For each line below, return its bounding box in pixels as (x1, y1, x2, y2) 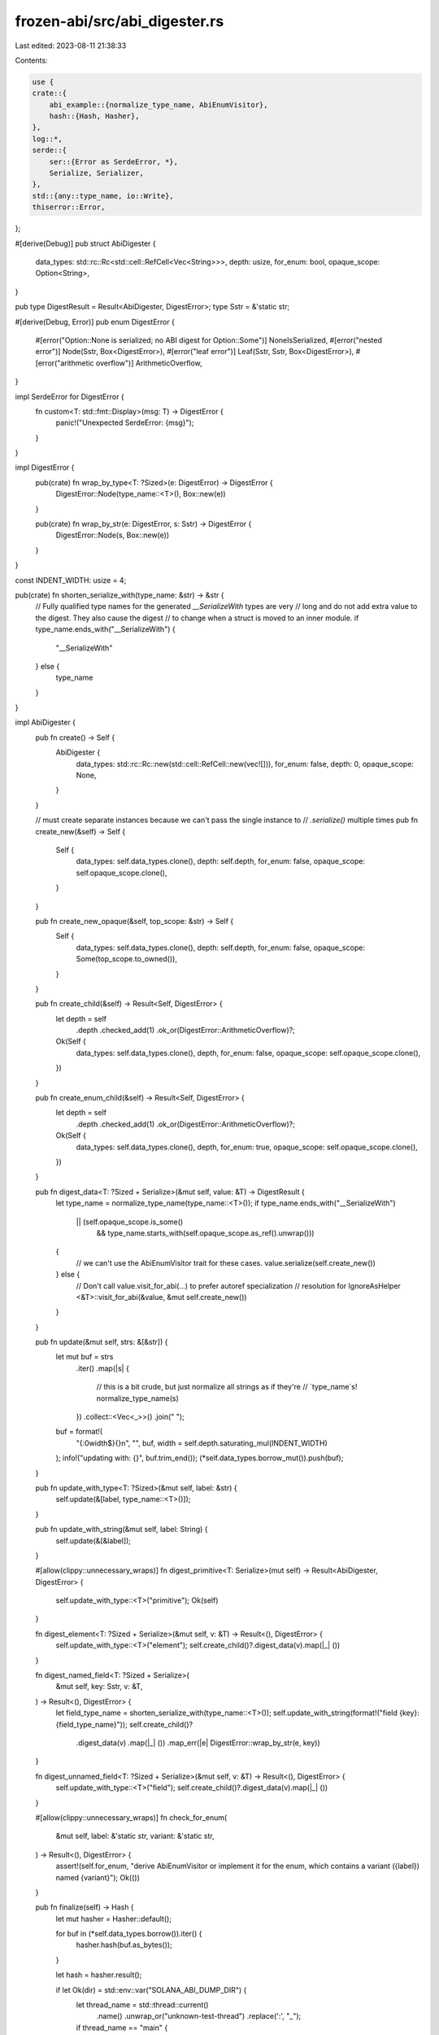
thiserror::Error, (32, 203, 106, 212)
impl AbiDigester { (15, 717, 76, 728)
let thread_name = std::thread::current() (76, 2000, 209, 2010)
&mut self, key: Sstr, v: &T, (55, 1682, 143, 1691)
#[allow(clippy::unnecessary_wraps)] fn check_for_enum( (35, 1812, 228, 1823)
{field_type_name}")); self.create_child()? (55, 1719, 193, 1729)
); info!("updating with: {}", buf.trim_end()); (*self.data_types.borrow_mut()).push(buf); (55, 1453, 344, 1463)
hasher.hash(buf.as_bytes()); (76, 1940, 172, 1950)
